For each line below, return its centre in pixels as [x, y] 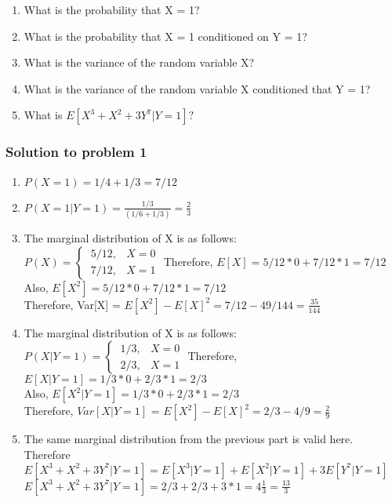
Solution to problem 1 [76, 152]
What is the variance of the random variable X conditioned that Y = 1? [197, 88]
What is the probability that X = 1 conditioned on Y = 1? [165, 36]
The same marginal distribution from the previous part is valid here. [189, 439]
